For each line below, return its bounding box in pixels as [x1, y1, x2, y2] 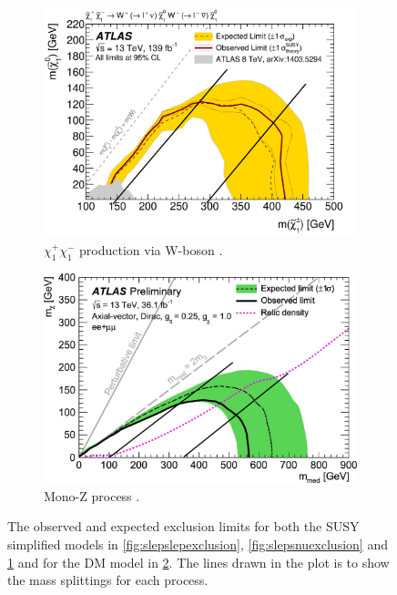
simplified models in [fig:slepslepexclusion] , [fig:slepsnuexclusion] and [7, 534, 388, 553]
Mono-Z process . [44, 486, 140, 505]
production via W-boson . [79, 240, 223, 259]
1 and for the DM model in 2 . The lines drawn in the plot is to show [7, 552, 390, 571]
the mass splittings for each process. [7, 570, 209, 590]
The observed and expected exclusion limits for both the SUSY [7, 517, 360, 536]
